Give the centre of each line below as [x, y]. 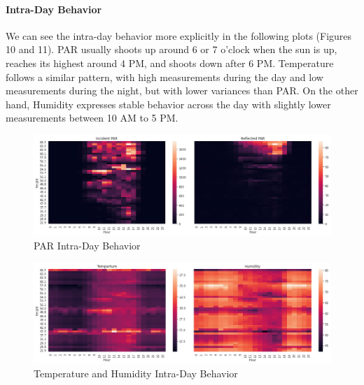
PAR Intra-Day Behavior [87, 246]
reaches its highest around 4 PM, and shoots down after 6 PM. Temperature [170, 63]
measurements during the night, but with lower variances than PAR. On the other [182, 90]
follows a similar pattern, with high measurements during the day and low [164, 77]
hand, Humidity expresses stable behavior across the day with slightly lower [168, 104]
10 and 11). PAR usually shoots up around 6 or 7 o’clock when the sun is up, [171, 49]
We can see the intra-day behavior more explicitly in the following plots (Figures [179, 35]
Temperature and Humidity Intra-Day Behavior [136, 373]
